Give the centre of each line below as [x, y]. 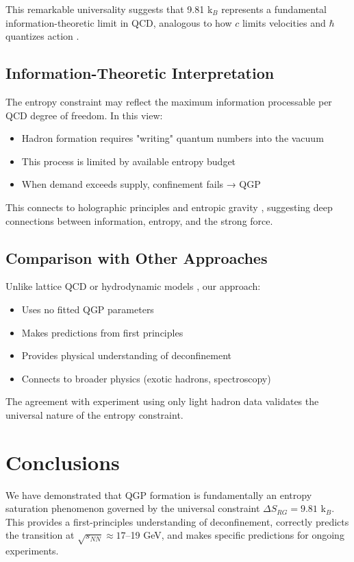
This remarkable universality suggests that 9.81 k [109, 9]
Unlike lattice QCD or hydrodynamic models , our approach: [133, 286]
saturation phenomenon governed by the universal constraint [133, 508]
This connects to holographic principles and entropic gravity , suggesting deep [169, 207]
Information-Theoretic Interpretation [140, 73]
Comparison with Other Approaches [137, 257]
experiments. [32, 551]
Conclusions [63, 462]
